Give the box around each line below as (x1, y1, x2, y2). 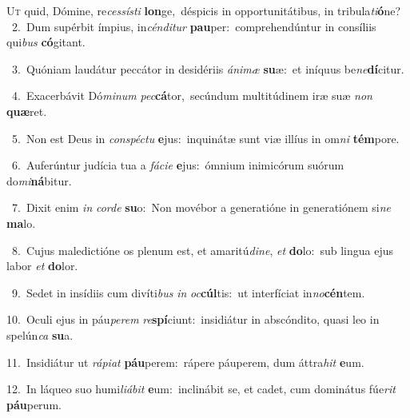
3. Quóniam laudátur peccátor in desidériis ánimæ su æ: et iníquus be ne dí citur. (11, 60, 404, 77)
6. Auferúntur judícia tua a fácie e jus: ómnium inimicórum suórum (11, 157, 344, 173)
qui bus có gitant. (6, 34, 86, 50)
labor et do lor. (6, 257, 78, 274)
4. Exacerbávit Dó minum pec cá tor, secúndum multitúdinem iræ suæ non (11, 87, 372, 104)
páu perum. (6, 396, 62, 412)
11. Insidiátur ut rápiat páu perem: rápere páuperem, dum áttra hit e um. (6, 353, 364, 370)
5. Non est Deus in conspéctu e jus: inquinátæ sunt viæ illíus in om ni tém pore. (11, 129, 400, 146)
